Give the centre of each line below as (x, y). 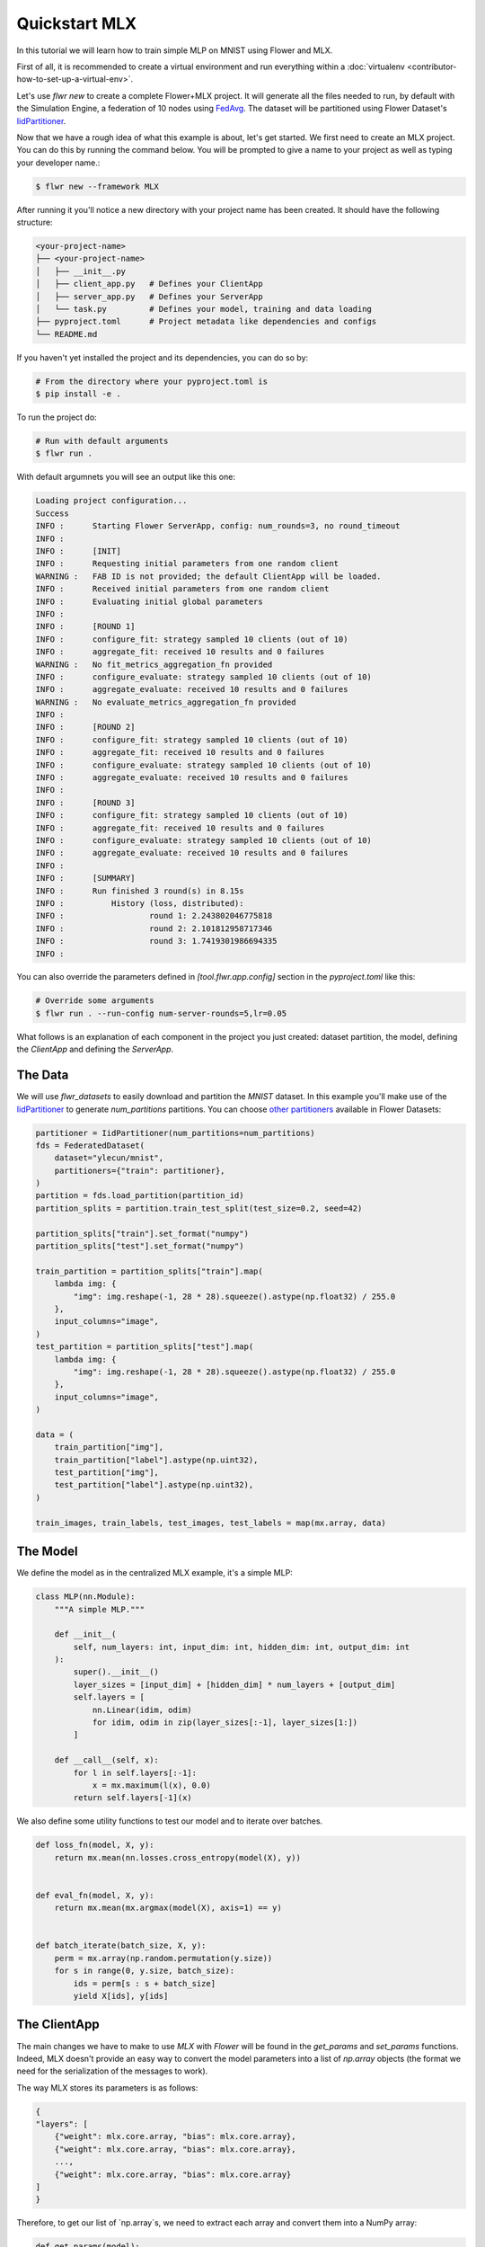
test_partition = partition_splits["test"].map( (145, 1347)
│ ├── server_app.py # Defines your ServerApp (150, 296)
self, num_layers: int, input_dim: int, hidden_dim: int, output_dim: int (242, 1647)
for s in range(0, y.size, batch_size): (145, 1971)
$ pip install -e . (78, 394)
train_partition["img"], (109, 1448)
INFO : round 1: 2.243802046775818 (154, 916)
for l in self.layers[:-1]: (135, 1772)
